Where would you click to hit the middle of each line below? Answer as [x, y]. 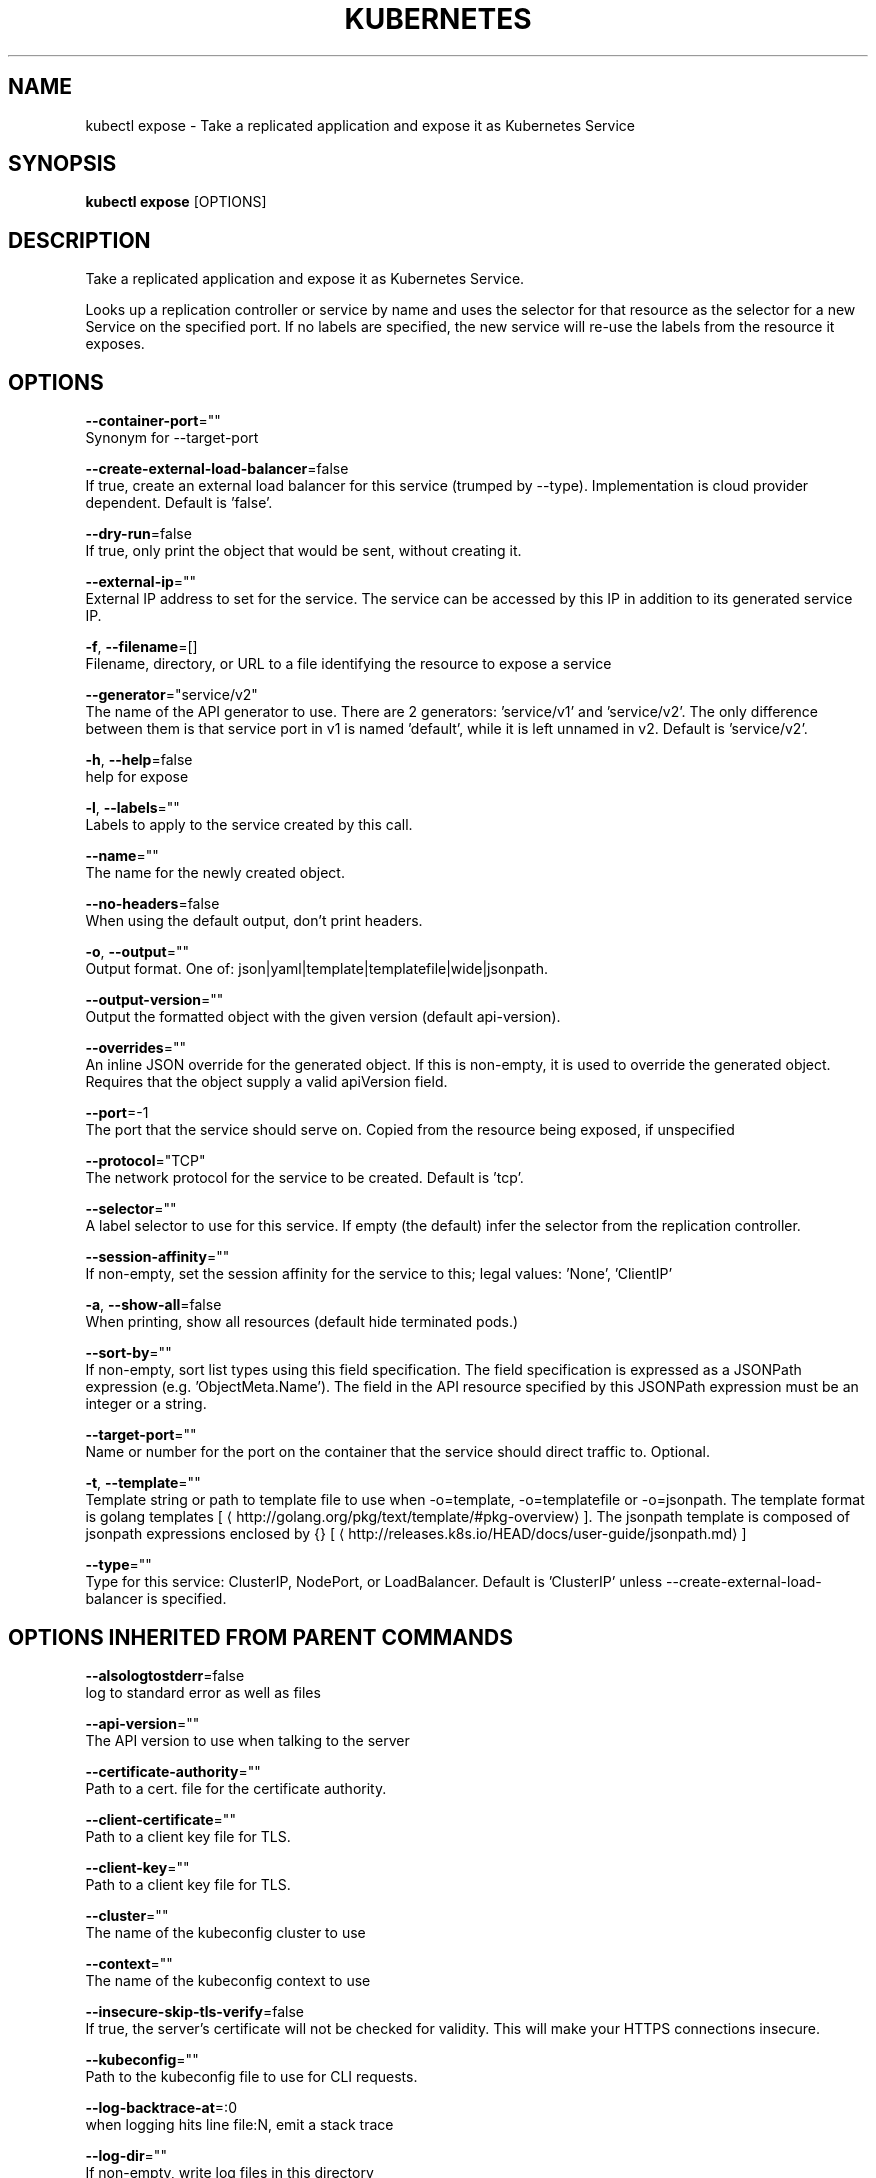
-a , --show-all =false [153, 1305]
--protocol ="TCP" [145, 1161]
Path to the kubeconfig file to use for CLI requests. [251, 2076]
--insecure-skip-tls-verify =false [194, 2011]
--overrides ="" [135, 1048]
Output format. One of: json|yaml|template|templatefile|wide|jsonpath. [317, 969]
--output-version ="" [154, 1000]
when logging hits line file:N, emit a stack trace [239, 2124]
